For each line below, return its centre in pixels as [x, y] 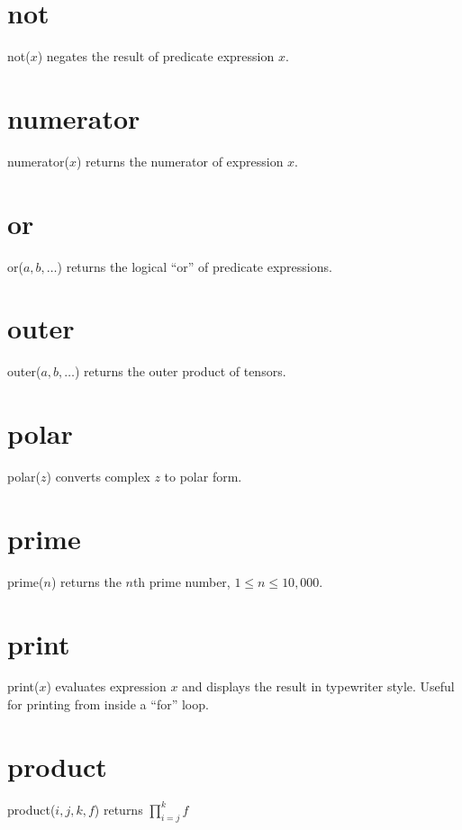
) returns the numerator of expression [180, 161]
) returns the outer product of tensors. [181, 371]
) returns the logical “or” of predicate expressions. [195, 266]
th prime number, [181, 581]
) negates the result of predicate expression [156, 56]
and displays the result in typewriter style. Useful [318, 686]
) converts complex [98, 476]
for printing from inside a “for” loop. [108, 704]
